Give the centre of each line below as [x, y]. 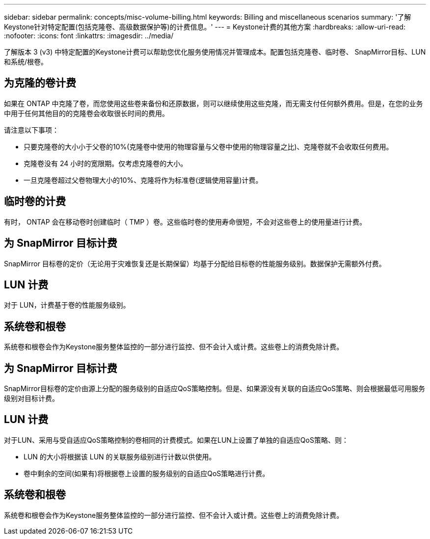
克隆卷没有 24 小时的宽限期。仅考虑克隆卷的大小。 [106, 163]
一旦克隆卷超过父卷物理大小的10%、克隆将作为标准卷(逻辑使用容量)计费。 [143, 180]
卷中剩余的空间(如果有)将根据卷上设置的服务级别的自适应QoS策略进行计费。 [147, 473]
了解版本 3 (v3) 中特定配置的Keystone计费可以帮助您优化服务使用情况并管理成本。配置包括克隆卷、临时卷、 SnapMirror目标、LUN [215, 52]
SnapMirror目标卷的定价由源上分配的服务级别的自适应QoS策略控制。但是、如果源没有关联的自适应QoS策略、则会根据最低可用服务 [215, 389]
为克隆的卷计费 [40, 83]
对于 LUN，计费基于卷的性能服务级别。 [67, 305]
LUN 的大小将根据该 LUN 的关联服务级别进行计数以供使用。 [120, 456]
